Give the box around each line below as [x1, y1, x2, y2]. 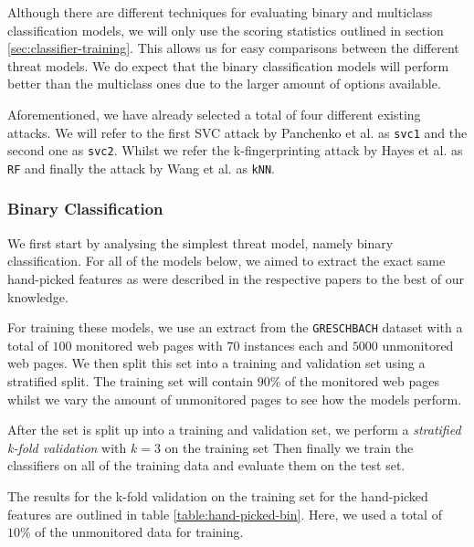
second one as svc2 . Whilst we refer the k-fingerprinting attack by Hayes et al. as [7, 141, 463, 160]
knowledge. [7, 287, 68, 306]
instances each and [244, 335, 349, 354]
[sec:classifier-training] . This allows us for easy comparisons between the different [7, 38, 459, 58]
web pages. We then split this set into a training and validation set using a [7, 353, 426, 373]
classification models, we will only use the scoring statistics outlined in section [7, 20, 444, 39]
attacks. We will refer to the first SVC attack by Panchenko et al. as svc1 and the [7, 122, 468, 142]
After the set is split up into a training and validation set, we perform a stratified [7, 420, 461, 439]
